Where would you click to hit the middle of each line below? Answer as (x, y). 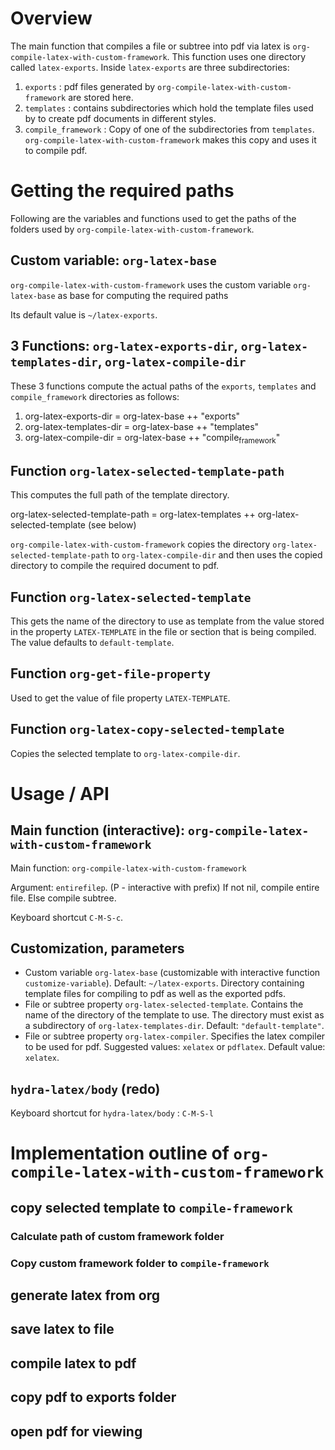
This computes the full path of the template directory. (120, 495)
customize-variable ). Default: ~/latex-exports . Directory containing (164, 983)
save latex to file (62, 1329)
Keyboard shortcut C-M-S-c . (67, 917)
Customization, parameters (97, 948)
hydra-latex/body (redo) (85, 1088)
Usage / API (60, 793)
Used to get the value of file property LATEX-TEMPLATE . (120, 698)
